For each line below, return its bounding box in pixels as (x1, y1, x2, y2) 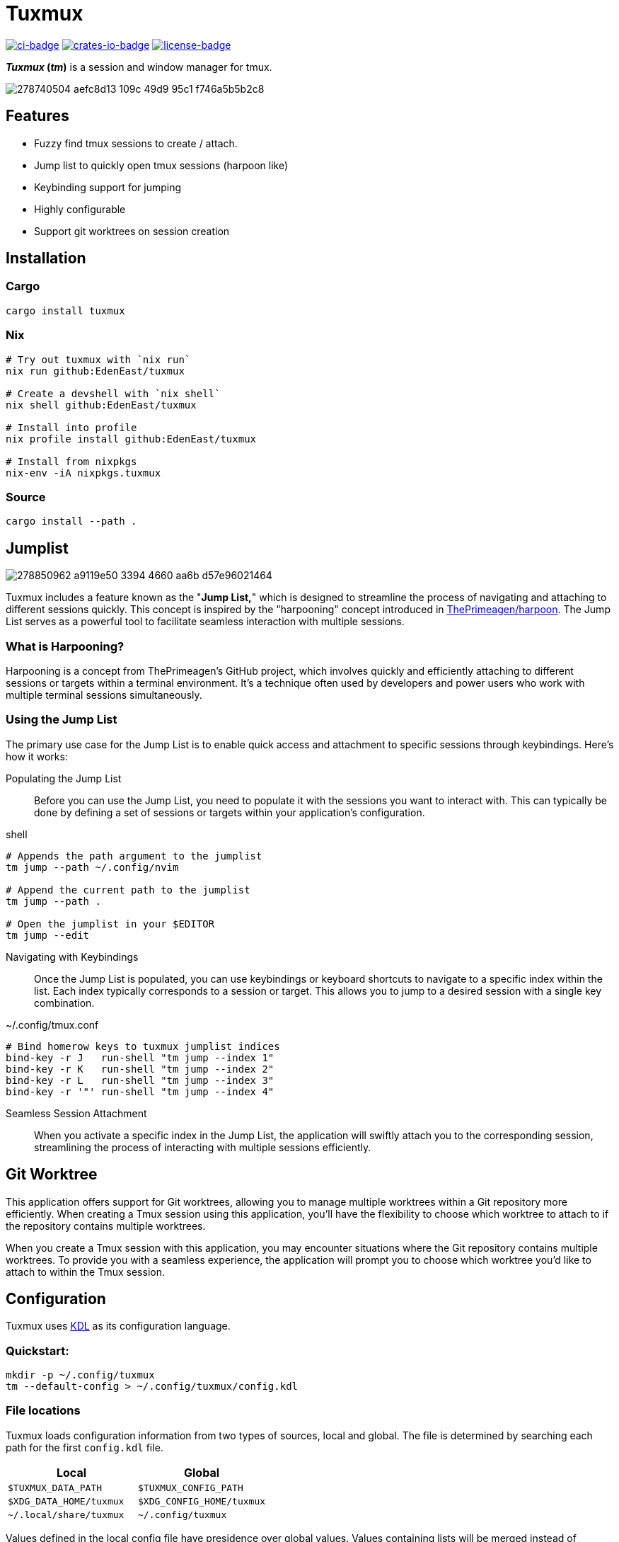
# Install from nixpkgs (6, 455, 137, 467)
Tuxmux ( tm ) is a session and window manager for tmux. (6, 60, 272, 73)
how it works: (6, 750, 68, 763)
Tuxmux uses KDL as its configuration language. (6, 1320, 231, 1332)
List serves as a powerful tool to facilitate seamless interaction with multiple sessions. (6, 615, 405, 628)
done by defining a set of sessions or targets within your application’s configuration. (34, 806, 425, 818)
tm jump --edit (6, 929, 90, 941)
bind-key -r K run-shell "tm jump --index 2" (6, 1063, 274, 1075)
